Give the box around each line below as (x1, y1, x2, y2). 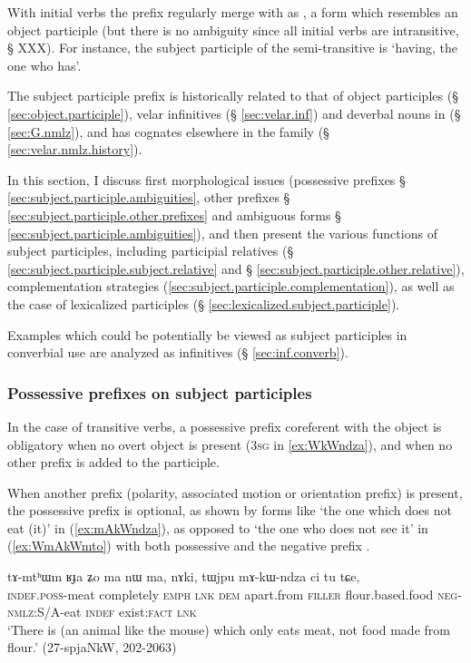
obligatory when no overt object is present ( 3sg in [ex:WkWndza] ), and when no (7, 434, 453, 453)
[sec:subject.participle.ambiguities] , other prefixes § (7, 188, 290, 207)
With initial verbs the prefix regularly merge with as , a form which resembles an (7, 3, 458, 21)
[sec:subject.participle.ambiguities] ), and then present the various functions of (7, 223, 437, 242)
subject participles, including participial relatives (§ (7, 241, 294, 260)
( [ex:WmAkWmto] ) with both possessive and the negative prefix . (7, 536, 370, 555)
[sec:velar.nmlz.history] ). (7, 140, 142, 159)
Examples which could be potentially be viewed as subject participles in (7, 325, 407, 344)
